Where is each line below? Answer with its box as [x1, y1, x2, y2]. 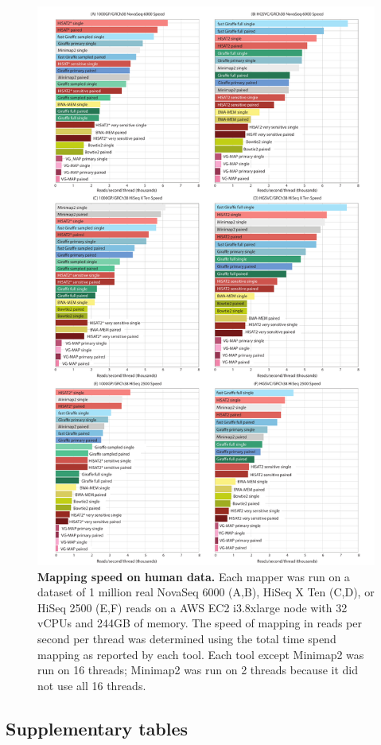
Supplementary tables [6, 716, 189, 740]
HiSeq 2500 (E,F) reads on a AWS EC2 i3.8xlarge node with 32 [37, 599, 348, 615]
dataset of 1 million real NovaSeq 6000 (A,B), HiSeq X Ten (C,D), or [37, 584, 375, 600]
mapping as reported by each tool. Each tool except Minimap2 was [37, 646, 364, 662]
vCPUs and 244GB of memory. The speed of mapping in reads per [37, 615, 363, 631]
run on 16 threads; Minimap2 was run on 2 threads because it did [37, 662, 358, 678]
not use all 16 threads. [37, 677, 146, 693]
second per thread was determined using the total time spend [37, 630, 336, 646]
